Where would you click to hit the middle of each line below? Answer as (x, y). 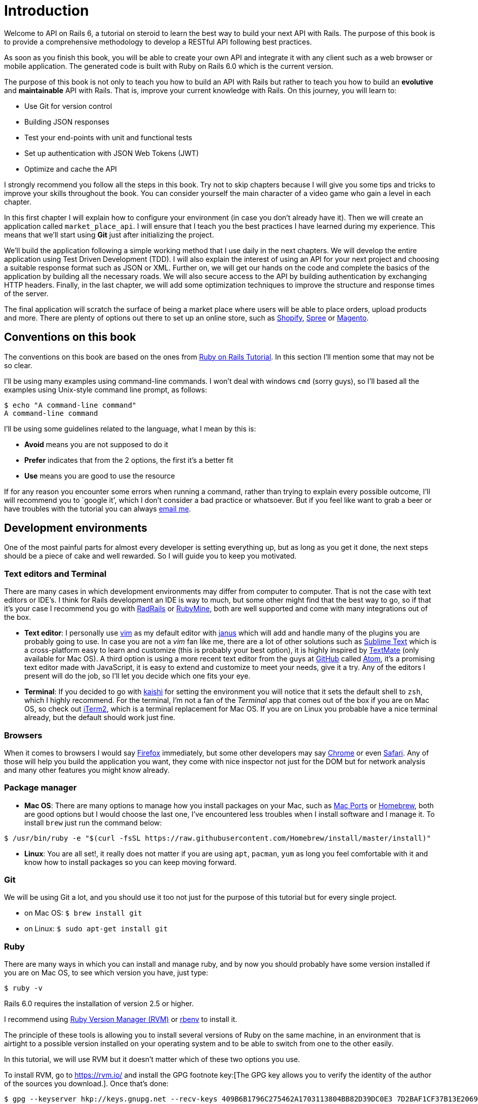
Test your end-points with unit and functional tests (108, 137)
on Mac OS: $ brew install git (83, 913)
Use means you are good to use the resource (100, 476)
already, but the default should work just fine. (100, 718)
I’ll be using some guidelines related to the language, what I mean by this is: (130, 428)
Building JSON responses (67, 122)
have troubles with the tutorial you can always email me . (98, 508)
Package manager (41, 788)
